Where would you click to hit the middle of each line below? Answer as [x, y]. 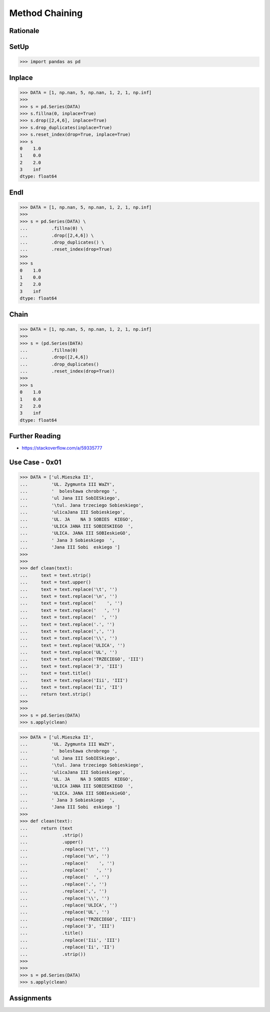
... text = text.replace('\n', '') [68, 596]
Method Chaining [46, 13]
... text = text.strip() [55, 575]
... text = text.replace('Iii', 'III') [74, 680]
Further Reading [35, 436]
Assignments [30, 998]
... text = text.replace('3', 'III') [71, 666]
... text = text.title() [55, 673]
